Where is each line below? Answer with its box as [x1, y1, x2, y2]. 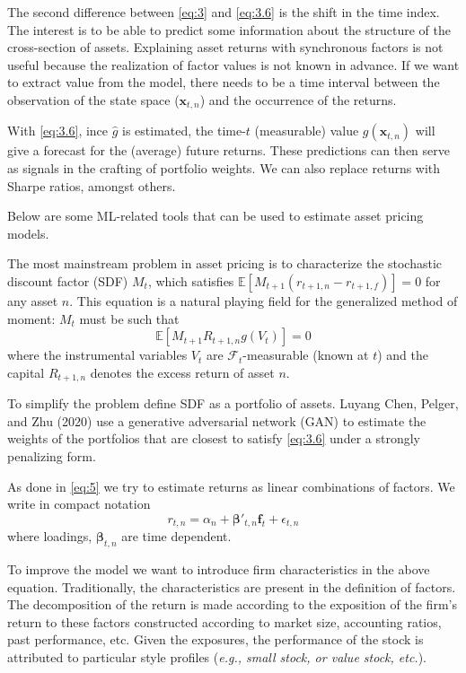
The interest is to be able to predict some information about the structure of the [7, 20, 451, 39]
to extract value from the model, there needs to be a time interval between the [7, 73, 440, 92]
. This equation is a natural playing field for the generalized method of [69, 291, 458, 310]
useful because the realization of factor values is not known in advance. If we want [7, 55, 460, 74]
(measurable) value [254, 121, 359, 140]
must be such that [79, 309, 180, 328]
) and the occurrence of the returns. [199, 90, 397, 109]
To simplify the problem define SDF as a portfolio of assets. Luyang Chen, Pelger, [7, 394, 459, 413]
